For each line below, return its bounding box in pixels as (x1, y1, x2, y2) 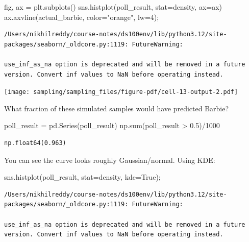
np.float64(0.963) (4, 139, 66, 147)
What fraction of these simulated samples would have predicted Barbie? (4, 103, 229, 113)
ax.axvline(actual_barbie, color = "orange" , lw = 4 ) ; (4, 11, 159, 22)
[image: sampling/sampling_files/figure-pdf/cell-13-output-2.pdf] (4, 88, 238, 96)
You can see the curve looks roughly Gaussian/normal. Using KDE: (4, 154, 215, 165)
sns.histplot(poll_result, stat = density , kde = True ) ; (4, 172, 161, 182)
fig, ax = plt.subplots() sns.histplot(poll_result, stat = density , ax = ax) (4, 2, 222, 12)
